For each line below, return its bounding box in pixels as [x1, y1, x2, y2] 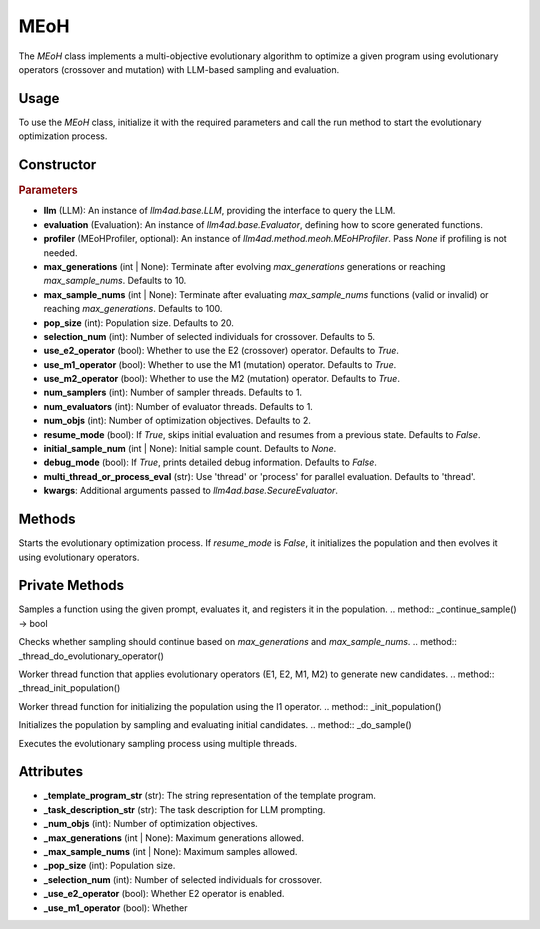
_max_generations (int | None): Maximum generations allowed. [43, 831, 305, 844]
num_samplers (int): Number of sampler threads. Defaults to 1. [43, 386, 303, 399]
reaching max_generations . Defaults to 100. [43, 303, 223, 315]
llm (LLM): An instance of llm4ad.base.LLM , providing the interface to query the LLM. [43, 205, 396, 217]
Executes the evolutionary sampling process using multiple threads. [18, 737, 298, 749]
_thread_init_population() [18, 682, 121, 694]
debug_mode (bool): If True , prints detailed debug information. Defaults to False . [43, 456, 377, 469]
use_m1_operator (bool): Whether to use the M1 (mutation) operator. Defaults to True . [43, 358, 397, 370]
